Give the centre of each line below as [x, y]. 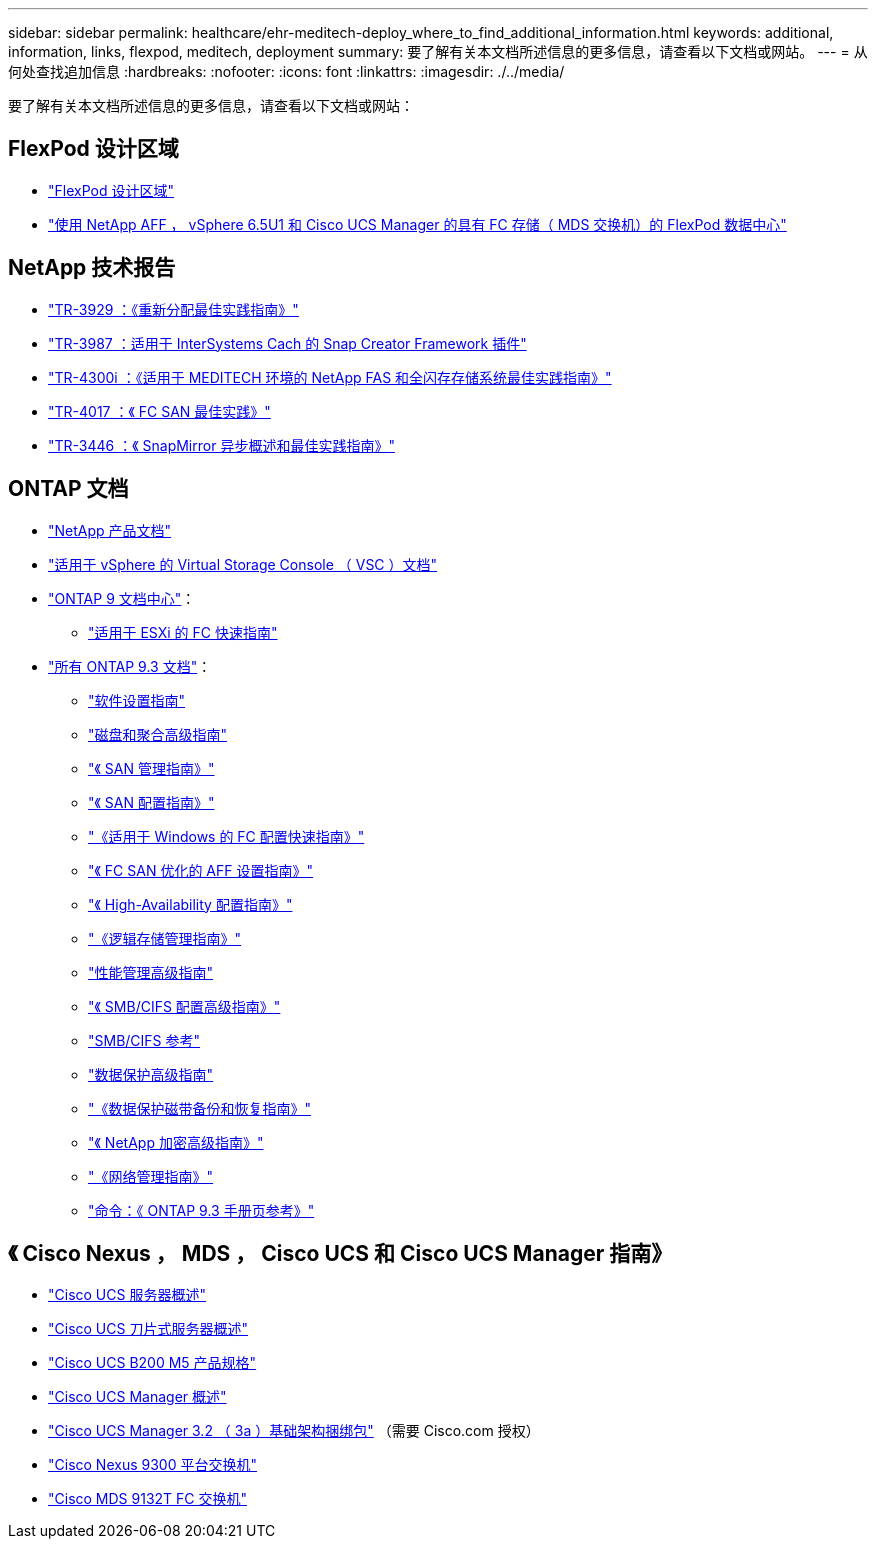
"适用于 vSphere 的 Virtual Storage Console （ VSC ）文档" [243, 564]
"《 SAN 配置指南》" [151, 802]
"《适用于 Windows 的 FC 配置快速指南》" [226, 836]
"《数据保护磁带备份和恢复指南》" [200, 1108]
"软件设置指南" [137, 700]
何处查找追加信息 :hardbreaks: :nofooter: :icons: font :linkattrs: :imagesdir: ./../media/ [286, 71]
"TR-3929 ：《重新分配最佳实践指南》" [173, 309]
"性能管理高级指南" [151, 972]
